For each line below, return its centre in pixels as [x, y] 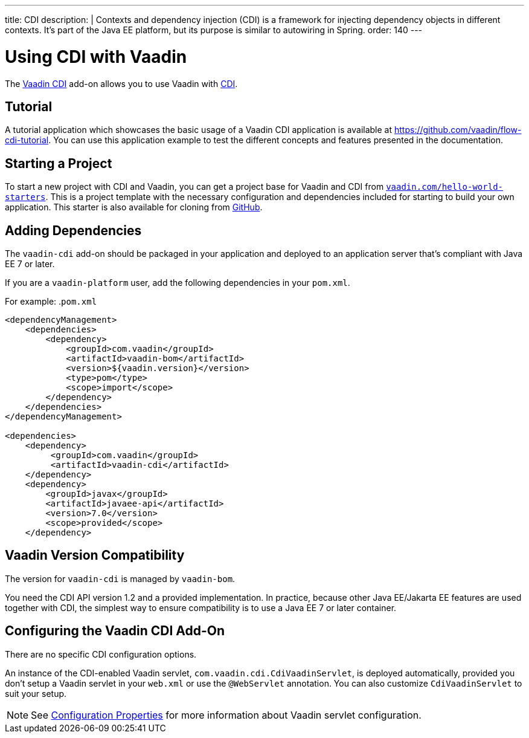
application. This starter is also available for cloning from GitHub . [134, 207]
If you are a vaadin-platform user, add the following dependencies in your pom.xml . [178, 283]
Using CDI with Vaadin [96, 57]
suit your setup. [36, 693]
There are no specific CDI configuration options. [101, 654]
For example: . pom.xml [51, 302]
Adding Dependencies [73, 230]
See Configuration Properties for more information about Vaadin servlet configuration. [226, 715]
